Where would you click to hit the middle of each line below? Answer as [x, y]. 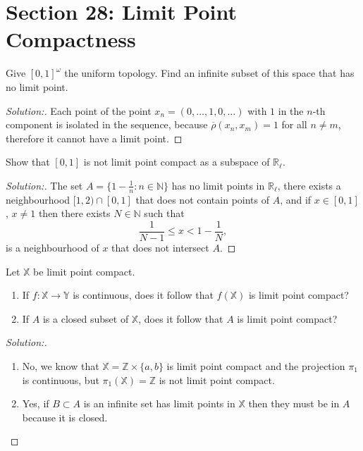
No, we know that [61, 365]
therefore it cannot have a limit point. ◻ [94, 138]
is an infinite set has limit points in [159, 403]
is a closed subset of [86, 318]
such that [164, 213]
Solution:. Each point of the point [79, 110]
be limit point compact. [84, 271]
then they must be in [294, 403]
